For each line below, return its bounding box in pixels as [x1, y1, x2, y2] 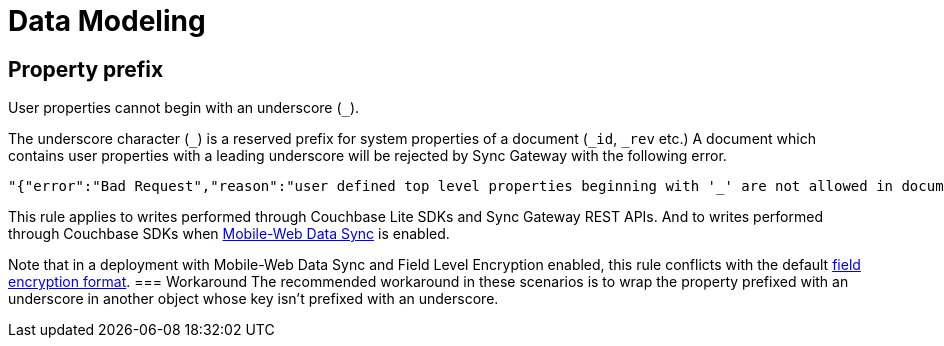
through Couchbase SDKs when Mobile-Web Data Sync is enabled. [8, 225, 450, 243]
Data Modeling [8, 4, 206, 38]
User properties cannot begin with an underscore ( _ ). [8, 99, 360, 117]
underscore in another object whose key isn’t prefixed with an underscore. [8, 290, 499, 308]
